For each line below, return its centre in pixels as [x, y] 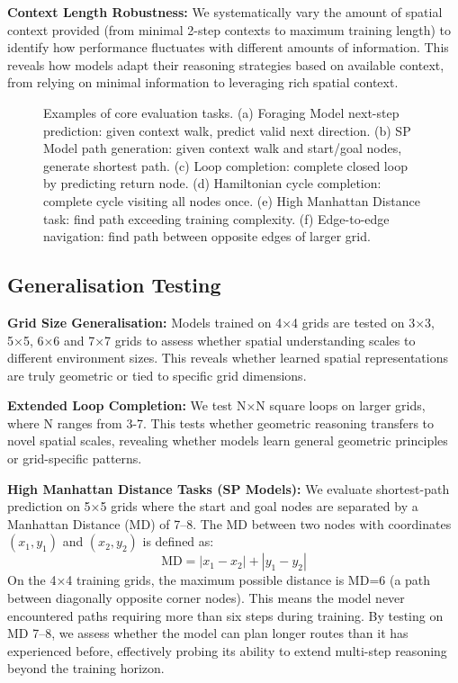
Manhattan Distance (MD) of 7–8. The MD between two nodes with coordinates [229, 523]
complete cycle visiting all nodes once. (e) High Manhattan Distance [232, 200]
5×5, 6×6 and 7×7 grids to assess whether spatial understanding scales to [211, 340]
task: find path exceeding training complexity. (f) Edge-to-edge [216, 218]
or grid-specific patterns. [75, 458]
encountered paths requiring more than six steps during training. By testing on [225, 615]
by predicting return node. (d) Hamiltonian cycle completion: [212, 183]
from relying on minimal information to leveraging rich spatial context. [203, 82]
